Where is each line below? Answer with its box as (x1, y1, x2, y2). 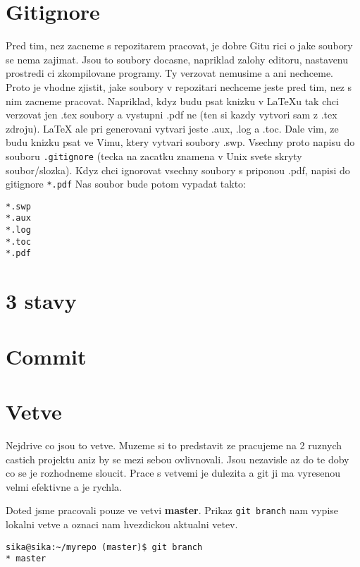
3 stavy (6, 286, 77, 315)
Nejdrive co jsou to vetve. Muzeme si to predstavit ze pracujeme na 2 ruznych (6, 437, 342, 452)
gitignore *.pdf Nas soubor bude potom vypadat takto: (6, 176, 246, 191)
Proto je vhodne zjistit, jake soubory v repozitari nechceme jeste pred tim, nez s (6, 79, 352, 94)
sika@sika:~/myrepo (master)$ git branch (6, 542, 203, 552)
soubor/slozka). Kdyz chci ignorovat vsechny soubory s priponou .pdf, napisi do (6, 162, 350, 177)
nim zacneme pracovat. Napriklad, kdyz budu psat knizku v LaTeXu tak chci (6, 93, 339, 108)
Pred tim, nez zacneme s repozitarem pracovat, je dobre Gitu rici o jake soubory (6, 38, 353, 53)
